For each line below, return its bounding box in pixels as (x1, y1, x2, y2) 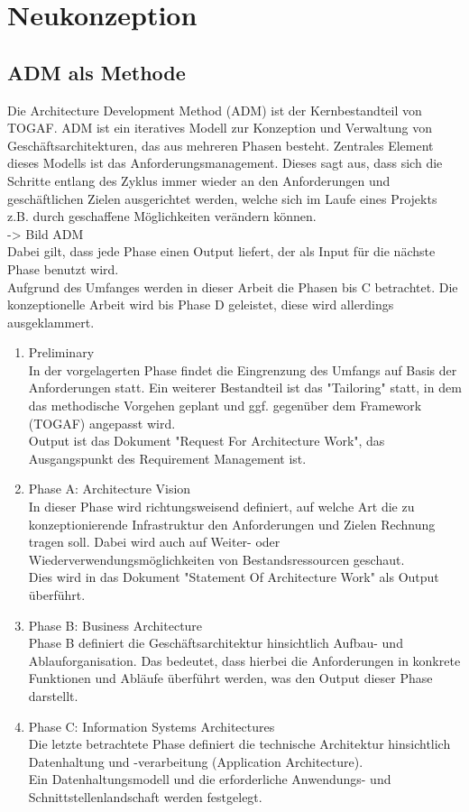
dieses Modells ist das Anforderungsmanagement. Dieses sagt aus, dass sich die (7, 153, 443, 172)
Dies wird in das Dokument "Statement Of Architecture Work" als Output (28, 567, 439, 586)
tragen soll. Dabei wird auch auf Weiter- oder (28, 532, 280, 551)
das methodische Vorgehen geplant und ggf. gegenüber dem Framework (28, 396, 422, 415)
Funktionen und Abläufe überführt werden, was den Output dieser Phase (28, 669, 433, 687)
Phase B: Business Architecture (28, 615, 203, 634)
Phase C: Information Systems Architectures (28, 716, 275, 735)
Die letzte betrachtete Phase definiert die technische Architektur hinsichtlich (28, 734, 451, 753)
